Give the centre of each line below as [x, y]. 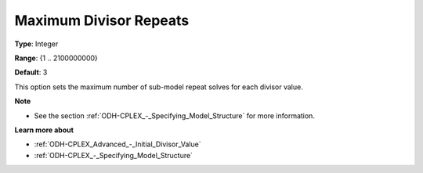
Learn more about [44, 130]
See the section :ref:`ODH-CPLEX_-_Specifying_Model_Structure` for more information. [174, 115]
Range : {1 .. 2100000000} [56, 58]
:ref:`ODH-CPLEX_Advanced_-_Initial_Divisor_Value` [117, 144]
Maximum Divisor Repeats [102, 20]
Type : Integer [36, 44]
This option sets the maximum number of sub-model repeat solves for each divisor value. [159, 87]
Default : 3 [31, 72]
